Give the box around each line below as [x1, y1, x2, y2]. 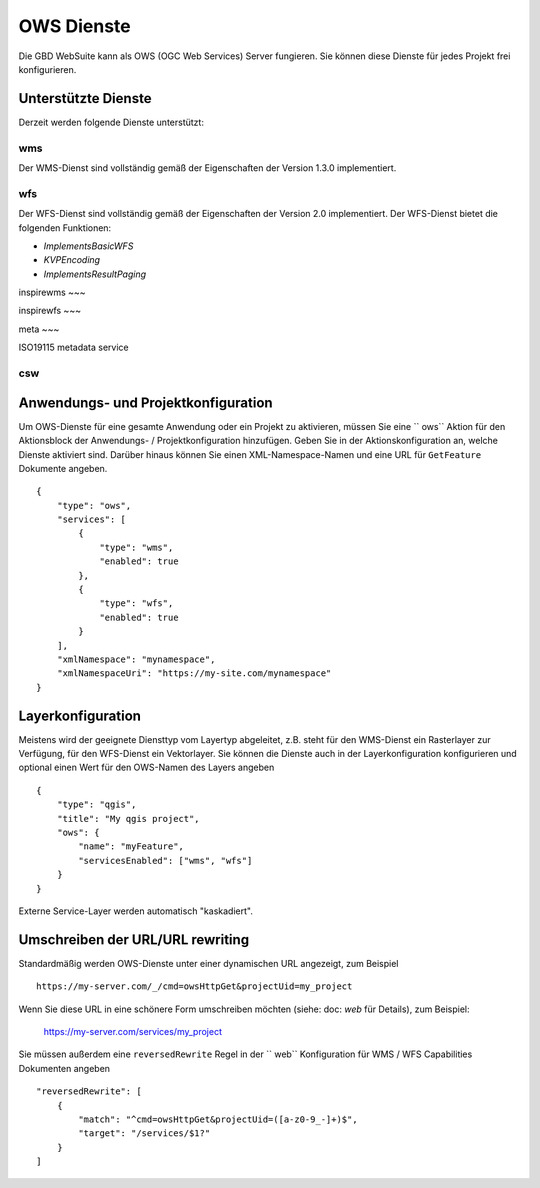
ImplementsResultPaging [43, 268, 147, 280]
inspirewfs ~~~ [18, 305, 82, 317]
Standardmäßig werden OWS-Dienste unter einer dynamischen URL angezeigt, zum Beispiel [18, 957, 399, 969]
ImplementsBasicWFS [43, 240, 134, 252]
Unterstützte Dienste [18, 90, 152, 107]
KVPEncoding [43, 254, 100, 266]
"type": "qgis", [56, 799, 137, 810]
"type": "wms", [99, 541, 174, 553]
